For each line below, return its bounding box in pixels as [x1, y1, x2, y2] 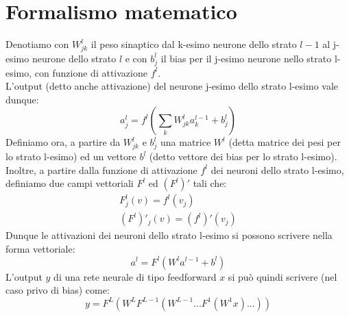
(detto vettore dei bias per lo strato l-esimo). [149, 149, 337, 164]
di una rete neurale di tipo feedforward [53, 269, 217, 283]
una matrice [160, 135, 211, 149]
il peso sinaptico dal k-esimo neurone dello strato [91, 37, 297, 51]
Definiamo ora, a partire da [5, 135, 121, 149]
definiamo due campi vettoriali [5, 176, 134, 190]
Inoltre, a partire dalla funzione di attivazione [5, 162, 197, 177]
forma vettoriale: [5, 241, 75, 255]
